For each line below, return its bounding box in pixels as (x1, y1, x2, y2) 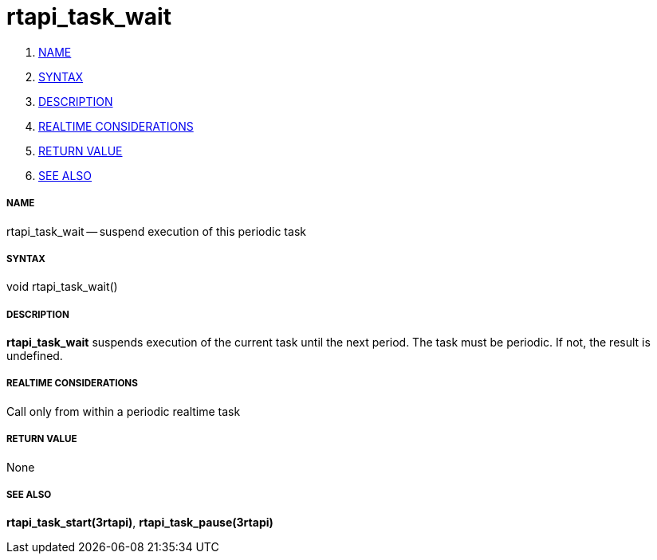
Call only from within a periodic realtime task (6, 404, 241, 418)
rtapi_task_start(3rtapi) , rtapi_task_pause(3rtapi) (6, 515, 273, 530)
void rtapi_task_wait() (6, 280, 118, 294)
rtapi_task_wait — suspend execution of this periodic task (6, 224, 306, 238)
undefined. (6, 349, 63, 363)
